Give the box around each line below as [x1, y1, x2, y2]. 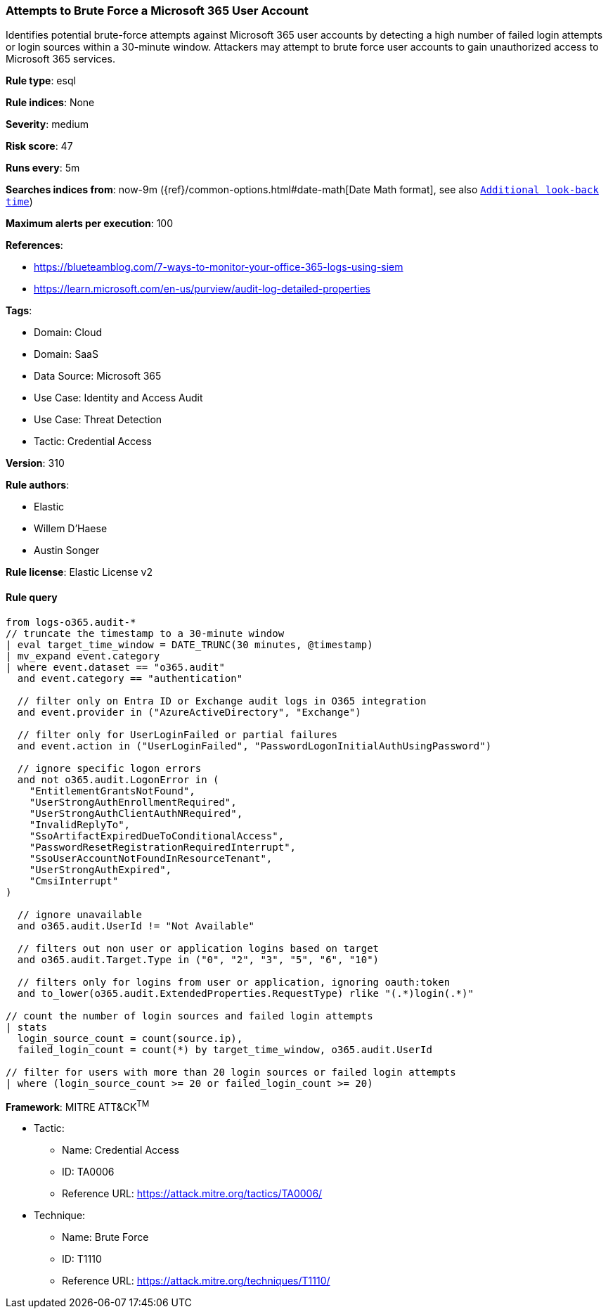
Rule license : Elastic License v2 [6, 566, 153, 579]
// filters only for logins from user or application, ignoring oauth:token [17, 976, 451, 988]
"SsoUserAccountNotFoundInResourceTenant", [29, 852, 273, 864]
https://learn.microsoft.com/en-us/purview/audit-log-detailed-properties [34, 283, 370, 295]
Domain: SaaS [34, 348, 98, 361]
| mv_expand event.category [6, 650, 160, 662]
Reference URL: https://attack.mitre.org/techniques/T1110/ [62, 1275, 330, 1287]
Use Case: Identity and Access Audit [34, 392, 203, 404]
